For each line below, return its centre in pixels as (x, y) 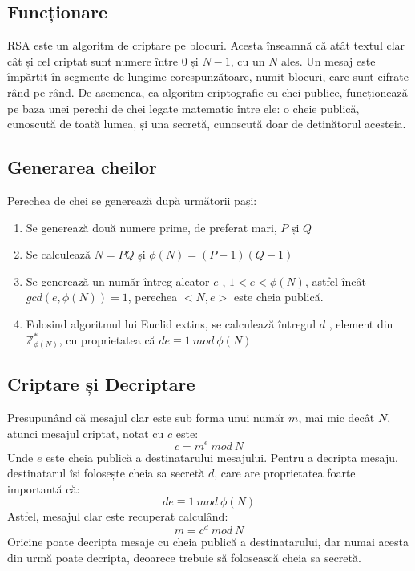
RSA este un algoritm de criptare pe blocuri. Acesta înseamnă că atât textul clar (206, 45)
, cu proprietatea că (107, 339)
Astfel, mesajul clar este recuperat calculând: (118, 516)
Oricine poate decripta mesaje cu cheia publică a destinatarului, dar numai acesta (208, 541)
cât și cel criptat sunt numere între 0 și (103, 60)
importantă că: (44, 488)
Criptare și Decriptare (101, 384)
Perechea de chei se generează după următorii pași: (132, 200)
